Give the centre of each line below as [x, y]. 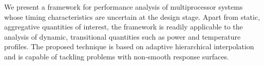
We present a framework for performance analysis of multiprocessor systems [124, 7]
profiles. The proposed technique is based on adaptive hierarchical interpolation [129, 46]
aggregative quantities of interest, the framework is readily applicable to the [124, 27]
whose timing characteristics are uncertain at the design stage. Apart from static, [132, 17]
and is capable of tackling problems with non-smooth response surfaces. [117, 56]
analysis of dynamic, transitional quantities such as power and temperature [122, 36]
